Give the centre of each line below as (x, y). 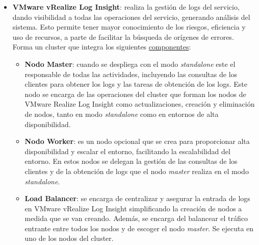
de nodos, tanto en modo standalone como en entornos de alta (122, 114)
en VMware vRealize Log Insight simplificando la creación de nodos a (133, 208)
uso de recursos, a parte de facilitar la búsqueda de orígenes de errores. (123, 36)
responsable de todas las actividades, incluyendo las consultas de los (131, 74)
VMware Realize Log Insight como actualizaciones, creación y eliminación (140, 104)
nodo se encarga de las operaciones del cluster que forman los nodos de (135, 94)
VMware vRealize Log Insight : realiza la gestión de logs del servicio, (126, 7)
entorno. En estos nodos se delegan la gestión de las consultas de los (131, 161)
